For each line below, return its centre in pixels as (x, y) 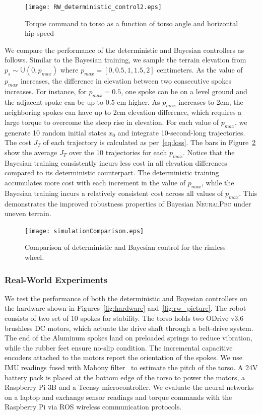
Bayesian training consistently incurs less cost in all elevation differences (116, 162)
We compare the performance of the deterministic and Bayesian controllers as (124, 50)
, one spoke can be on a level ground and (184, 91)
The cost (18, 142)
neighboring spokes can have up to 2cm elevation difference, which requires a (123, 112)
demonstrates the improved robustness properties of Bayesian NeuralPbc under (128, 203)
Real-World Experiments (56, 279)
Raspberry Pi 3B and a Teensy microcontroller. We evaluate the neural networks (129, 387)
